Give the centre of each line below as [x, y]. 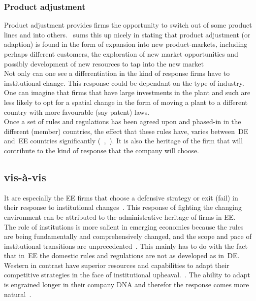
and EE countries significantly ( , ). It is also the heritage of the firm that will [124, 141]
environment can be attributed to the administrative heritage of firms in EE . [120, 217]
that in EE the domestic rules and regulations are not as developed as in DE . [122, 255]
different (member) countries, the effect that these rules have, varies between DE [126, 131]
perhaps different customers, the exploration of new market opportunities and [121, 54]
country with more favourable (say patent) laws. [77, 112]
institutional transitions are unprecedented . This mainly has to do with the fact [126, 246]
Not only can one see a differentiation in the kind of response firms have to [117, 73]
